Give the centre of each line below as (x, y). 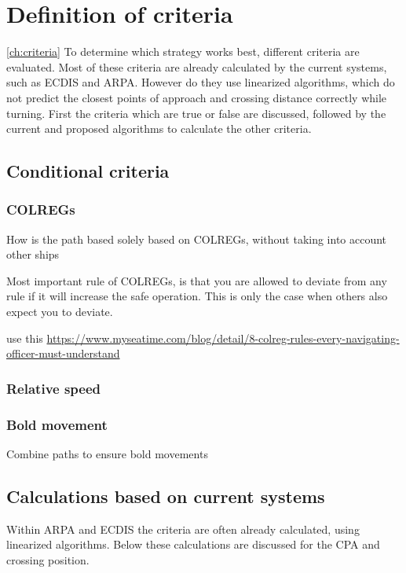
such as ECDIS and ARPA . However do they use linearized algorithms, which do (201, 82)
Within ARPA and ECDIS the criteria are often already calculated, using (183, 529)
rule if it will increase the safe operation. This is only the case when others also (197, 296)
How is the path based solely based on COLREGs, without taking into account (197, 239)
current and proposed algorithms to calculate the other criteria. (159, 129)
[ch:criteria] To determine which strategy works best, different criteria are (183, 51)
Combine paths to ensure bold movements (107, 453)
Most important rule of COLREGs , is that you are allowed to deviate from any (197, 280)
